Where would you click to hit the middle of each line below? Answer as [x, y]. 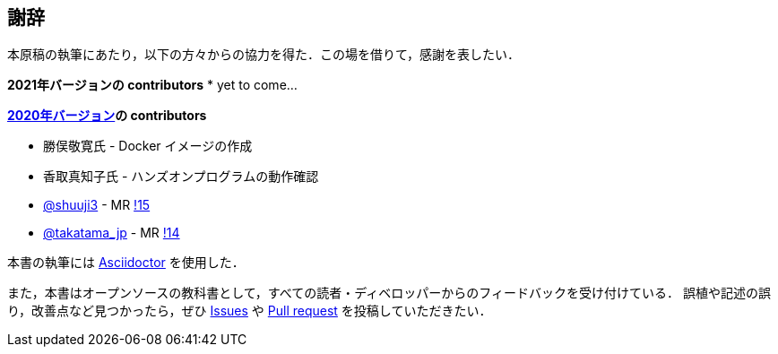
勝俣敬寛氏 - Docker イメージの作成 [148, 146]
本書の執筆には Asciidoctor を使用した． [126, 263]
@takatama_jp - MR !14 [112, 233]
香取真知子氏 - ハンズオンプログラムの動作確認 [181, 177]
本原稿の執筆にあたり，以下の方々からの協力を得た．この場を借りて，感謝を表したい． [264, 55]
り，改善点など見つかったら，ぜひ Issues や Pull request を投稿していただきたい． [250, 311]
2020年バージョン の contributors [107, 116]
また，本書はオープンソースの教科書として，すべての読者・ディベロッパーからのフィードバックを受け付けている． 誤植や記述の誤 [389, 293]
